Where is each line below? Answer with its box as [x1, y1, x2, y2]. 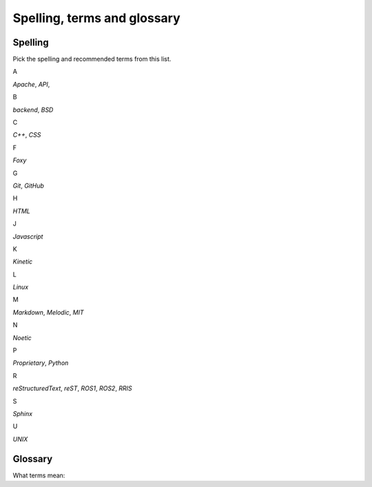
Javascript [12, 232, 43, 241]
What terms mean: [12, 471, 65, 479]
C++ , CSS [12, 131, 41, 139]
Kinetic [12, 257, 33, 266]
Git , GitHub [12, 181, 45, 190]
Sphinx [12, 410, 33, 417]
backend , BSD [12, 106, 54, 114]
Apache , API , [12, 80, 50, 88]
